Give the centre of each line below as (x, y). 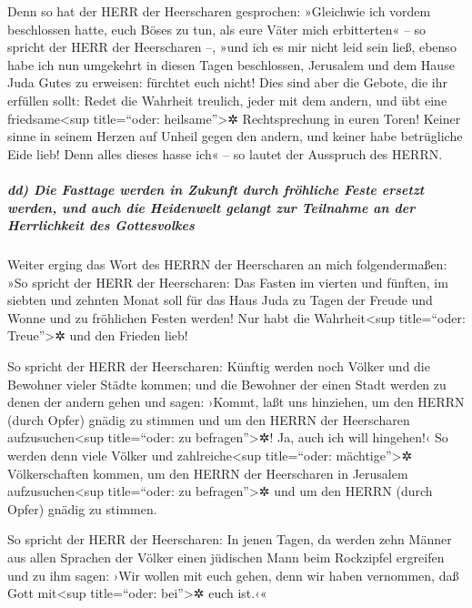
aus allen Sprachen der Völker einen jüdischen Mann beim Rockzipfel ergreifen (226, 557)
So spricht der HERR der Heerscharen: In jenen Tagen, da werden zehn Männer (230, 539)
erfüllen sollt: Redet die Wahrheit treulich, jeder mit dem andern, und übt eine (227, 100)
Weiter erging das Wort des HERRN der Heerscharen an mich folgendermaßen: (227, 264)
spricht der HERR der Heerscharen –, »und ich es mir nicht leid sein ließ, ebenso (232, 47)
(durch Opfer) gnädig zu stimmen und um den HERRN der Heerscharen (209, 419)
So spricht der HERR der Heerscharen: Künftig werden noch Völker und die (219, 366)
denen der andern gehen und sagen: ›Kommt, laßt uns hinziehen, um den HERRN (236, 402)
